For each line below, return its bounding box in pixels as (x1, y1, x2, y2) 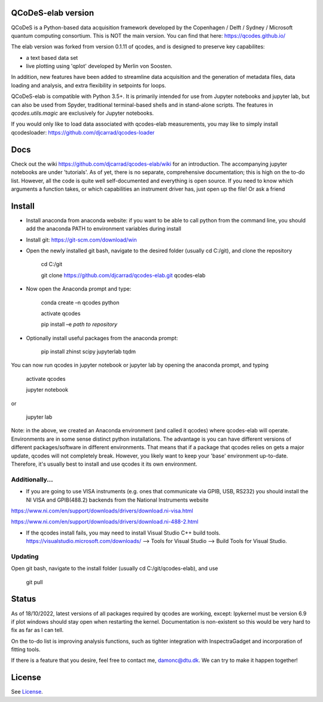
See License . (11, 688, 43, 695)
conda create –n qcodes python (41, 299, 120, 306)
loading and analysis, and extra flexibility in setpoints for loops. (11, 81, 167, 89)
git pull (26, 578, 43, 585)
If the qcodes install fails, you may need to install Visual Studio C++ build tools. (26, 529, 221, 536)
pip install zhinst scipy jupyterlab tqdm (41, 348, 136, 355)
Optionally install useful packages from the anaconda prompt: (26, 334, 178, 341)
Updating (11, 552, 39, 560)
